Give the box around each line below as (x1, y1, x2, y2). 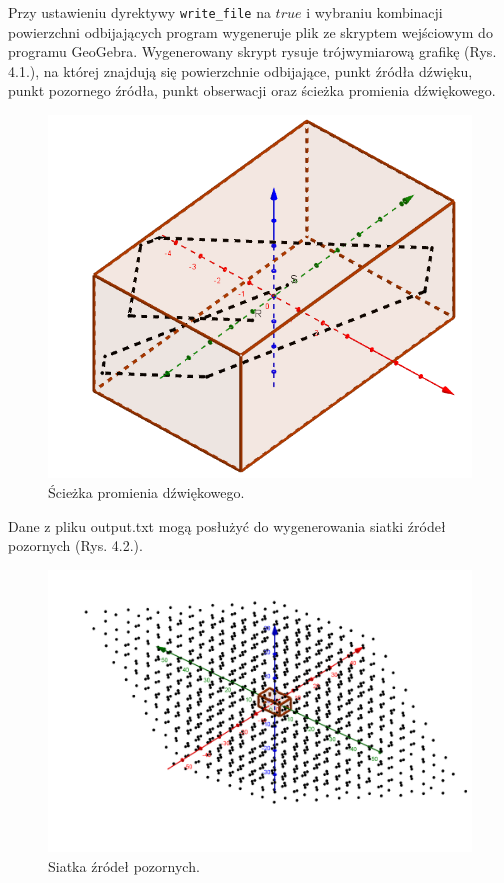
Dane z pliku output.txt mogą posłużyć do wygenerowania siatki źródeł (8, 515, 446, 536)
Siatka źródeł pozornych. (48, 855, 200, 876)
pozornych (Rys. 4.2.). (8, 535, 143, 556)
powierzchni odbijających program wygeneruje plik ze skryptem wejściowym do (8, 21, 493, 42)
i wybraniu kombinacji (306, 2, 443, 22)
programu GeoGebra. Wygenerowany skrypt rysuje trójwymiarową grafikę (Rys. (8, 41, 497, 62)
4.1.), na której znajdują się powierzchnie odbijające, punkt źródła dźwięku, (8, 60, 473, 81)
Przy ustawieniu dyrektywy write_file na (8, 2, 271, 22)
